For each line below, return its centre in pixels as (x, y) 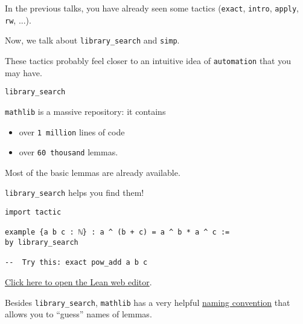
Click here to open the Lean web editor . (78, 282)
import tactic (33, 212)
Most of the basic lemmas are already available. (93, 172)
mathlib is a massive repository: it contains (85, 111)
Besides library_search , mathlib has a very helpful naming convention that (148, 302)
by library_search (42, 243)
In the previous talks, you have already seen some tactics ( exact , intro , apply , (152, 8)
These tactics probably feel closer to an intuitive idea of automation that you (148, 60)
